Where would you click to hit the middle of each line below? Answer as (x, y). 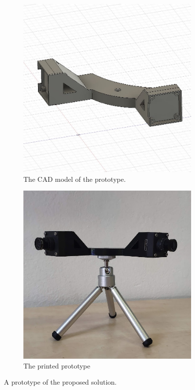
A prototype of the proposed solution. (60, 382)
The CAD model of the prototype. (75, 179)
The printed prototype (57, 365)
